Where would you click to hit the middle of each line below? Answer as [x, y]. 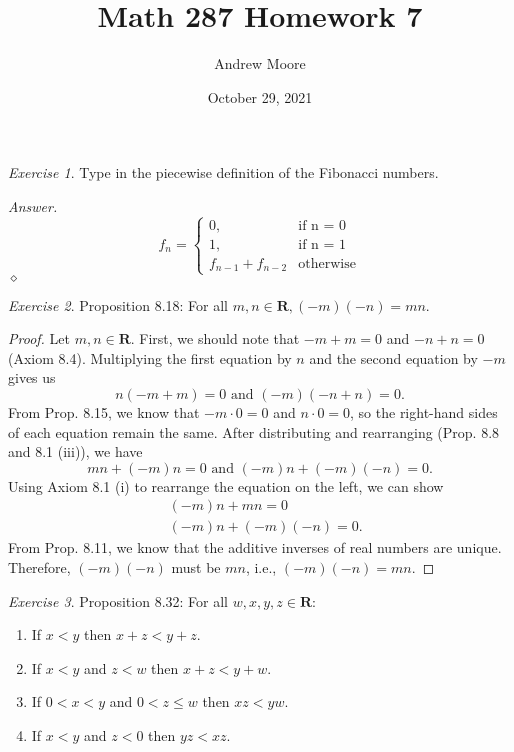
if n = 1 [322, 244]
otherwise [327, 263]
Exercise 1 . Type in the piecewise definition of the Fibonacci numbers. [223, 172]
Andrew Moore [260, 63]
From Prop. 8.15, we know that [104, 411]
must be [196, 566]
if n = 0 [322, 225]
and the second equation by [393, 357]
